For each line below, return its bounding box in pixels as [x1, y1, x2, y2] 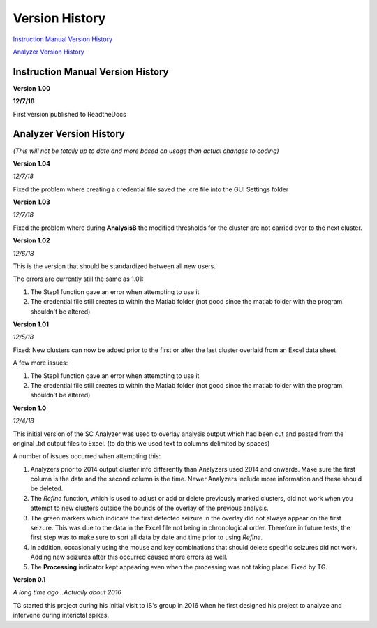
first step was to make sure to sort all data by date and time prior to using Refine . [30, 533, 263, 541]
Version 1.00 [13, 84, 51, 92]
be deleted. [30, 484, 64, 492]
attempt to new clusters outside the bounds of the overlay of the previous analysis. [30, 504, 269, 513]
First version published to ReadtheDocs [13, 110, 127, 118]
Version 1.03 [13, 198, 50, 206]
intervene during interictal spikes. [13, 611, 110, 620]
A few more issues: [13, 358, 68, 367]
